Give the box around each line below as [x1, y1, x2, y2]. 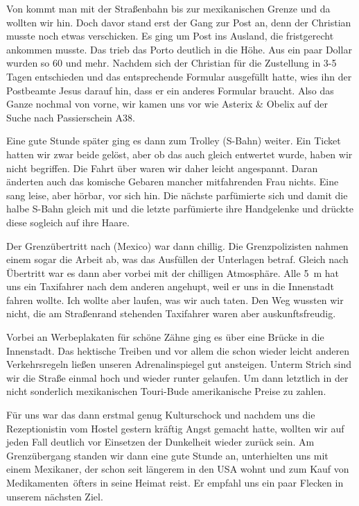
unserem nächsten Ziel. [6, 489, 103, 503]
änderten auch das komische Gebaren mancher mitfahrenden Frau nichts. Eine [6, 174, 339, 189]
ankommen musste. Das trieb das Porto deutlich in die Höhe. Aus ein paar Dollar [6, 42, 352, 56]
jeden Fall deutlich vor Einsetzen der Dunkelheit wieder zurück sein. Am [6, 435, 315, 449]
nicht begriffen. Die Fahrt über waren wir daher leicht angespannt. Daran [6, 160, 318, 175]
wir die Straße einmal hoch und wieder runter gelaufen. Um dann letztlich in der [6, 370, 349, 385]
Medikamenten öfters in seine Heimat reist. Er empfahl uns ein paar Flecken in [6, 475, 344, 489]
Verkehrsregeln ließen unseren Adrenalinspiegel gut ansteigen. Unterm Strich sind [6, 357, 352, 371]
